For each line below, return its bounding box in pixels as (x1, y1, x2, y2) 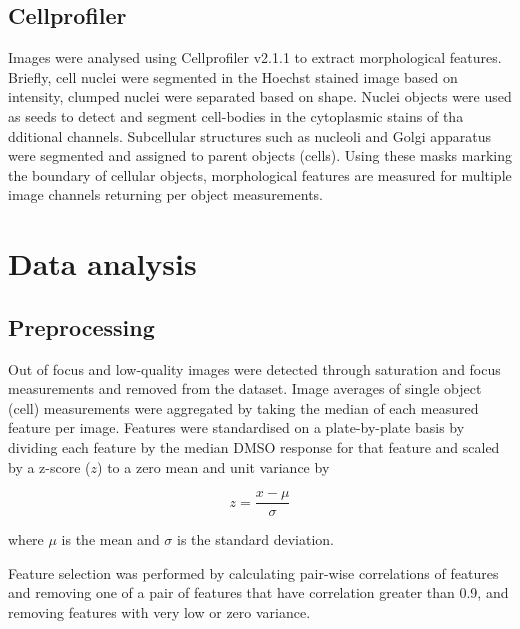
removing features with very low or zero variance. (8, 601, 311, 622)
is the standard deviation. (177, 529, 334, 550)
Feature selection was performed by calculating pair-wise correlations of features (8, 562, 499, 583)
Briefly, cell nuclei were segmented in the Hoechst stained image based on (8, 66, 458, 87)
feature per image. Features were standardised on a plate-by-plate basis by (8, 417, 465, 438)
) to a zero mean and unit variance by (97, 456, 330, 477)
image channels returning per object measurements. (8, 184, 323, 205)
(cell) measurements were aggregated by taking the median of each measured (8, 397, 479, 418)
